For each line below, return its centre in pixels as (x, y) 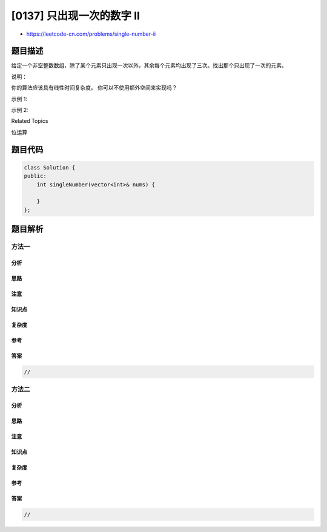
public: (35, 176)
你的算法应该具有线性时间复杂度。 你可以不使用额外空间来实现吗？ (94, 88)
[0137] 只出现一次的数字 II (76, 16)
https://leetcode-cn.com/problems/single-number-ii (91, 34)
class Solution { (50, 167)
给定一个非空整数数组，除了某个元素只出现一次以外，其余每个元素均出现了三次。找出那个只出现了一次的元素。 (149, 65)
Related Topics (30, 121)
